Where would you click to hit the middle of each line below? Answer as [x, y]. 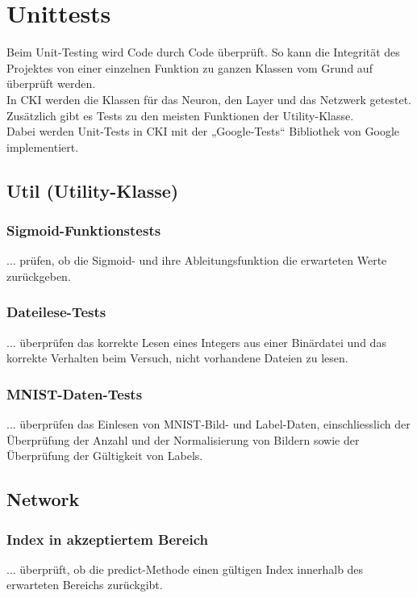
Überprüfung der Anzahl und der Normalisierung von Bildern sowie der [183, 439]
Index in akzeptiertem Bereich [107, 539]
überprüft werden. [51, 84]
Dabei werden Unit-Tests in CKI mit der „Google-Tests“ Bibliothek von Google [203, 131]
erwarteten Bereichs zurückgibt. [85, 585]
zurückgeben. [39, 276]
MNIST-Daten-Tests [75, 393]
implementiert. [43, 146]
